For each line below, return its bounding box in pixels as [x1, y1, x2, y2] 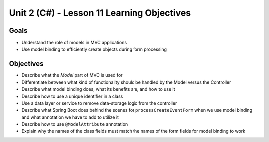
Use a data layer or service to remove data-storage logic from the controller [21, 100, 177, 106]
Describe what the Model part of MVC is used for [21, 72, 123, 78]
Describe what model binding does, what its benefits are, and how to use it [21, 86, 175, 92]
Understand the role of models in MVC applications [21, 40, 127, 46]
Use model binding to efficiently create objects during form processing [21, 46, 167, 52]
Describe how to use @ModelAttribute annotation [21, 121, 128, 127]
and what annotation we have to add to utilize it [21, 114, 119, 120]
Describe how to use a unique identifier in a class [21, 93, 123, 99]
